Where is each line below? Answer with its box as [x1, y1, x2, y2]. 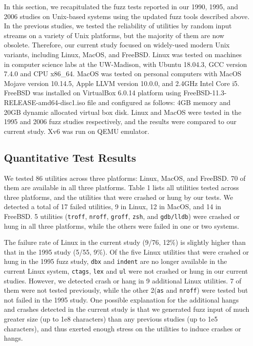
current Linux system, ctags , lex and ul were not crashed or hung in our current [4, 265, 248, 276]
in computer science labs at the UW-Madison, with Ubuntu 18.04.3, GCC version [4, 59, 247, 69]
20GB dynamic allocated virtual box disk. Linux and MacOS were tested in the [4, 107, 241, 117]
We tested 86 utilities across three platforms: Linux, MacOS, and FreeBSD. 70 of [4, 173, 246, 183]
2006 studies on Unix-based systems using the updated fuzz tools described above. [4, 11, 250, 21]
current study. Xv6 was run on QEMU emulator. [4, 126, 150, 136]
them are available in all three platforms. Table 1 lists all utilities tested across [4, 182, 239, 193]
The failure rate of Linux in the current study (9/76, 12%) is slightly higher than [4, 237, 246, 247]
